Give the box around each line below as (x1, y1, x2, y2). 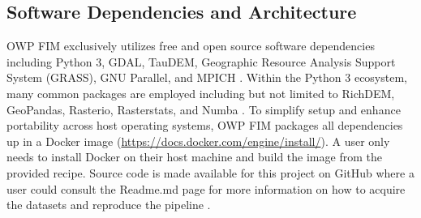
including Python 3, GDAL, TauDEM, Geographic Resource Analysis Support (6, 53, 396, 70)
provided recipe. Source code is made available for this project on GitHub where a (6, 164, 415, 181)
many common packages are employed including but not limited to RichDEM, (6, 84, 395, 101)
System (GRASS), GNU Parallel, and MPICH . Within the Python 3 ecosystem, (6, 69, 407, 86)
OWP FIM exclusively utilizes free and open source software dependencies (6, 37, 375, 54)
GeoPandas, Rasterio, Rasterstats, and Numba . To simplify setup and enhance (6, 100, 401, 118)
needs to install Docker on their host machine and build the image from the (6, 148, 382, 165)
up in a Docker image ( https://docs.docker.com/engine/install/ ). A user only (6, 132, 390, 149)
